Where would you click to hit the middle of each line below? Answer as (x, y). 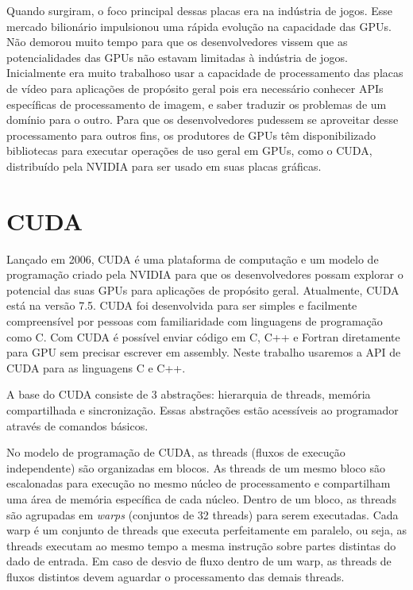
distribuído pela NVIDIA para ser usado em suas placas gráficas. (164, 166)
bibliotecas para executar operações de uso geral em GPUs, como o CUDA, (189, 150)
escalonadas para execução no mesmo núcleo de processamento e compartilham (199, 483)
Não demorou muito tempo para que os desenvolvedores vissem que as (177, 42)
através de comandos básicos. (77, 425)
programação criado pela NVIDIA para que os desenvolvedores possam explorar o (205, 274)
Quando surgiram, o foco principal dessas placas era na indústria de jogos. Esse (200, 10)
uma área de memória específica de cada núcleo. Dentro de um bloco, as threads (201, 498)
